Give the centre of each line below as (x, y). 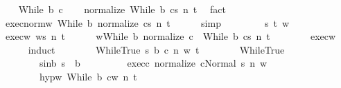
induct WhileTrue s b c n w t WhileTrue (156, 49)
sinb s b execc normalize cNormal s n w (153, 63)
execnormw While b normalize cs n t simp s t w (147, 22)
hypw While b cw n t (88, 76)
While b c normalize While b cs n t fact (122, 9)
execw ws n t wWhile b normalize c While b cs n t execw (170, 36)
